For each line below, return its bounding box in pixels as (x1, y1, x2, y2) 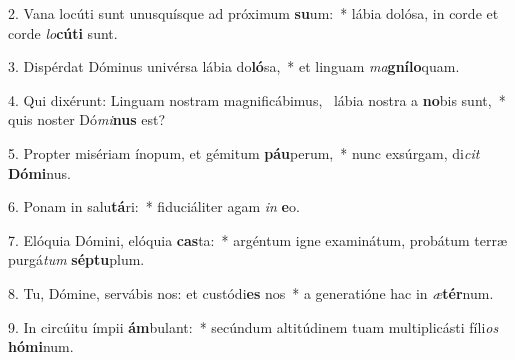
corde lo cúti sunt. (8, 22, 118, 43)
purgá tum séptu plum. (8, 249, 145, 270)
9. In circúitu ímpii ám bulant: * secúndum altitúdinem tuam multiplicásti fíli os (8, 316, 499, 337)
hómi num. (8, 336, 74, 357)
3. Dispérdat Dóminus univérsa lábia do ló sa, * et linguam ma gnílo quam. (8, 56, 460, 77)
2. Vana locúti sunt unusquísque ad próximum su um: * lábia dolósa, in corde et (8, 3, 499, 23)
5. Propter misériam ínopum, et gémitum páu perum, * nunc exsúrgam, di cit (8, 142, 480, 163)
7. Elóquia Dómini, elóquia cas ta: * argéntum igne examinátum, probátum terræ (8, 229, 508, 250)
